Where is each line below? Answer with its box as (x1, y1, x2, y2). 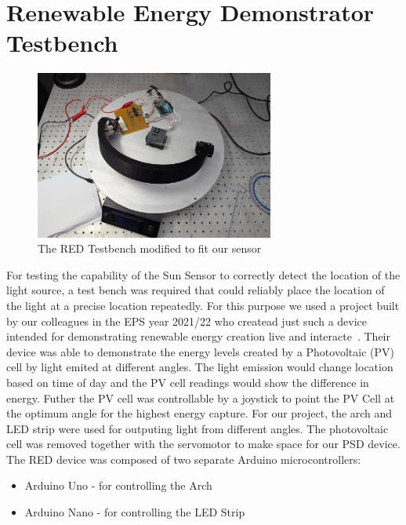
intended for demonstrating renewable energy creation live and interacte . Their (6, 328, 390, 345)
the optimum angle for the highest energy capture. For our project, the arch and (6, 405, 393, 421)
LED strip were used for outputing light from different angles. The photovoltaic (6, 420, 389, 436)
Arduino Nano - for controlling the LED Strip (24, 504, 245, 520)
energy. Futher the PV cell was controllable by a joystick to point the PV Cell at (6, 389, 395, 406)
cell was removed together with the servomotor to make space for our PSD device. (6, 436, 401, 452)
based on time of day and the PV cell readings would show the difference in (6, 374, 369, 390)
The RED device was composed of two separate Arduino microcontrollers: (6, 450, 361, 467)
